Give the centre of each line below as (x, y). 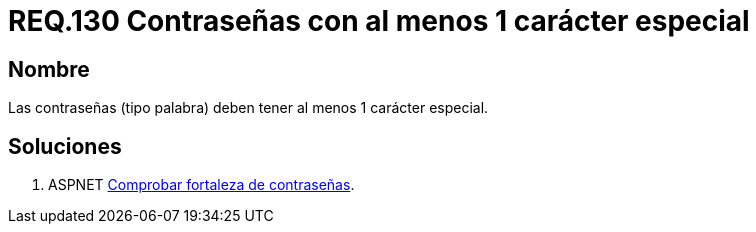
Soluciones (65, 146)
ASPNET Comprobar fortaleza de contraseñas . (201, 185)
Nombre (49, 69)
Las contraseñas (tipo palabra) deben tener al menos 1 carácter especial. (248, 108)
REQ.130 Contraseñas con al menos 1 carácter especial (379, 21)
